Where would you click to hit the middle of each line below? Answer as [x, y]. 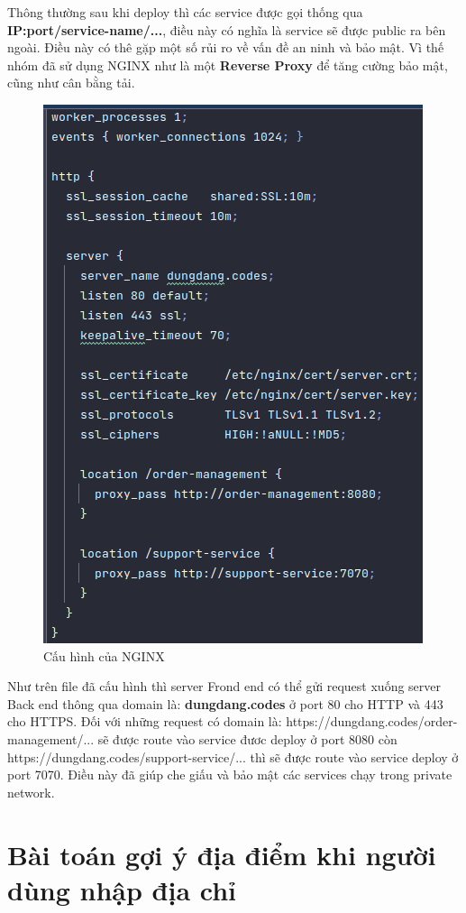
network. [31, 792]
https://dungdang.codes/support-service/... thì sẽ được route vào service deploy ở [233, 756]
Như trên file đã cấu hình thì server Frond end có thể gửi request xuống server [224, 686]
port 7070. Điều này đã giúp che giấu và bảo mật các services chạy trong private [230, 775]
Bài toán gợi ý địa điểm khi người [222, 854]
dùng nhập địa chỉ [122, 889]
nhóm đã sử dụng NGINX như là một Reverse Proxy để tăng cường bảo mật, [228, 65]
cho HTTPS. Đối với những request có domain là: [145, 721]
